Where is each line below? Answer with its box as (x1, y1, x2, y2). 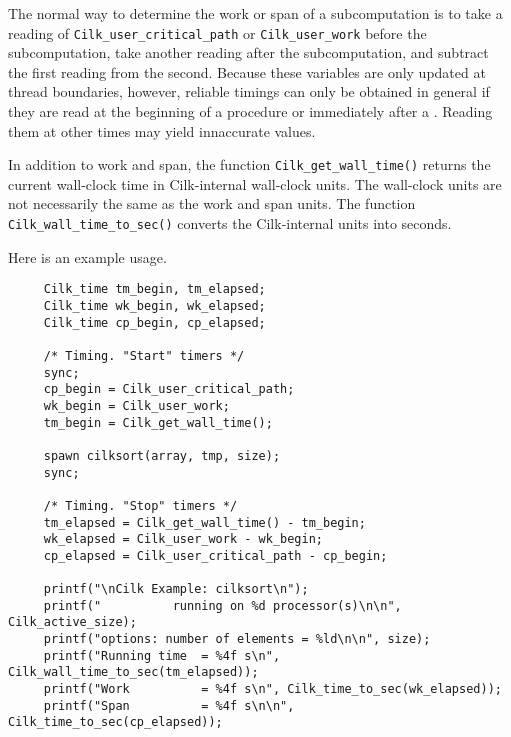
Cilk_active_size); (8, 615, 137, 630)
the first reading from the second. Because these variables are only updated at (8, 61, 486, 82)
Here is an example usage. (8, 246, 167, 267)
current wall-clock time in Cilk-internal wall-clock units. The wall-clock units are (8, 173, 502, 194)
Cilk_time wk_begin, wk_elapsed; (43, 298, 266, 313)
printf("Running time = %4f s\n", (43, 648, 281, 663)
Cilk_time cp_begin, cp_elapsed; (43, 315, 266, 330)
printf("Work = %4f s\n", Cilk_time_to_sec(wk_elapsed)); (43, 682, 502, 697)
